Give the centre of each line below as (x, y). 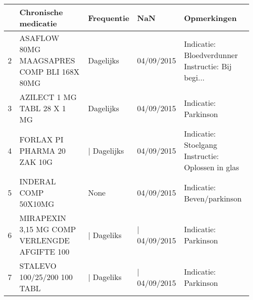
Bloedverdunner (211, 55)
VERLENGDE (45, 240)
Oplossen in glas (212, 167)
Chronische (41, 12)
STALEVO (38, 266)
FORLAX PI (42, 139)
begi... (194, 77)
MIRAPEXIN (43, 218)
